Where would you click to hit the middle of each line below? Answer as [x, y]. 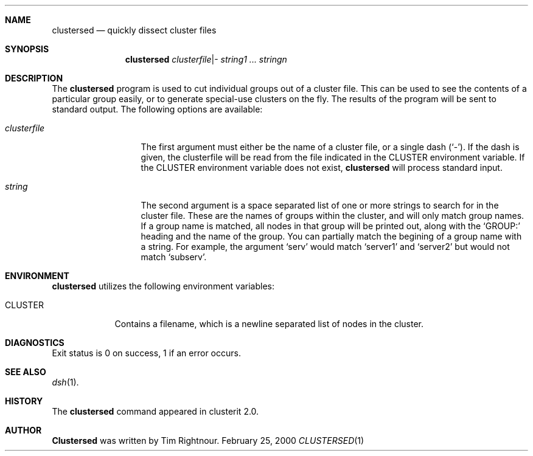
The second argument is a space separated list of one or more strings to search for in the [320, 205]
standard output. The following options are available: [157, 109]
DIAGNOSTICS [35, 343]
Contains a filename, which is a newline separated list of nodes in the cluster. [269, 324]
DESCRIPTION [34, 78]
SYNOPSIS [27, 49]
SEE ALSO [26, 372]
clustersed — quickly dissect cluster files [134, 30]
